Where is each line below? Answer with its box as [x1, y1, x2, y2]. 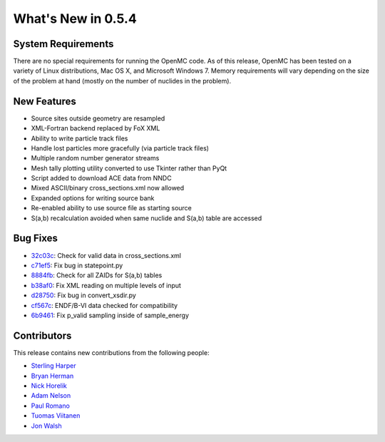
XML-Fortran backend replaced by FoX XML [31, 124, 160, 133]
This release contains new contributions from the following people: [13, 348, 210, 356]
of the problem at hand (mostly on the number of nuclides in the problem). [13, 76, 232, 85]
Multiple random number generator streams [31, 154, 160, 163]
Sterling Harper [31, 361, 76, 370]
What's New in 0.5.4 [13, 11, 137, 26]
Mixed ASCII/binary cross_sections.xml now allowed [31, 184, 185, 192]
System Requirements [13, 38, 114, 50]
